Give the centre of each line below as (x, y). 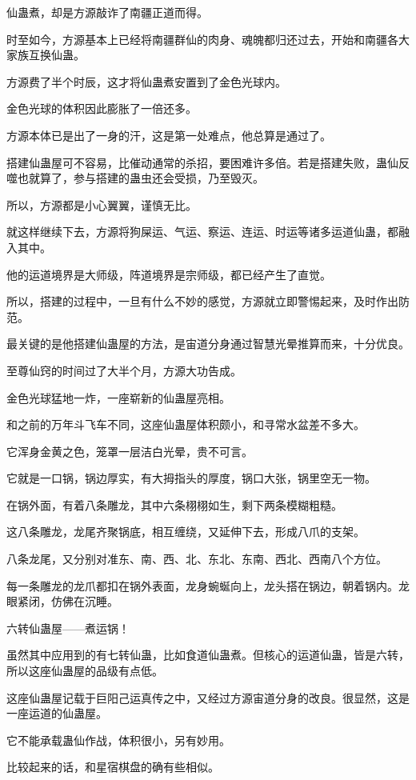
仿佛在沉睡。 (84, 601)
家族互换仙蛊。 (46, 55)
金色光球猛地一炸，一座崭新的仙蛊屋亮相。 (118, 397)
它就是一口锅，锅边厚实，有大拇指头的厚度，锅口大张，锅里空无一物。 (191, 478)
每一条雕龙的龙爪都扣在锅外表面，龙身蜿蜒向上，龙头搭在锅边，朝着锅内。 (202, 585)
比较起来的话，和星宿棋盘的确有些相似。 (113, 767)
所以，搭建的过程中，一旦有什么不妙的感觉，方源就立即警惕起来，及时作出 (202, 301)
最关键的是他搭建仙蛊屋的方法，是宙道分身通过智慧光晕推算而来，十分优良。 (208, 344)
